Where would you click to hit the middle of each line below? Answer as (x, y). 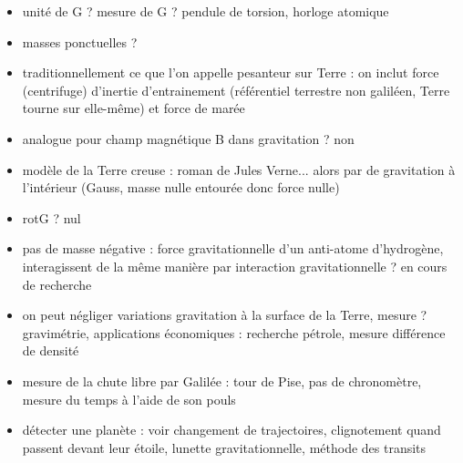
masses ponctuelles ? (80, 41)
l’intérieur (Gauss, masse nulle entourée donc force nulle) (181, 187)
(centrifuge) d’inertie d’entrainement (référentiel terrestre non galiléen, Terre (236, 90)
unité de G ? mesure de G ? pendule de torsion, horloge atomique (206, 11)
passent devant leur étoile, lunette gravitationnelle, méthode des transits (224, 447)
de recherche (57, 284)
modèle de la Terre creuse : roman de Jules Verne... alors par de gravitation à (239, 169)
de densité (51, 350)
